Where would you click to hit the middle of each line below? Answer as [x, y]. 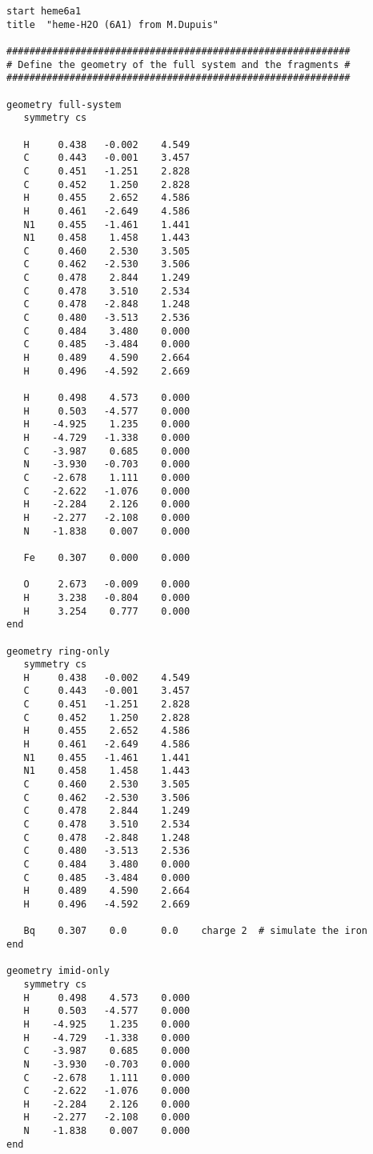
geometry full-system [64, 104]
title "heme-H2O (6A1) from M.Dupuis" [112, 24]
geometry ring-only [58, 651]
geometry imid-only [58, 971]
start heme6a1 [44, 11]
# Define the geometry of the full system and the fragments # [178, 64]
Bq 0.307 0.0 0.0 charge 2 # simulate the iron [196, 931]
